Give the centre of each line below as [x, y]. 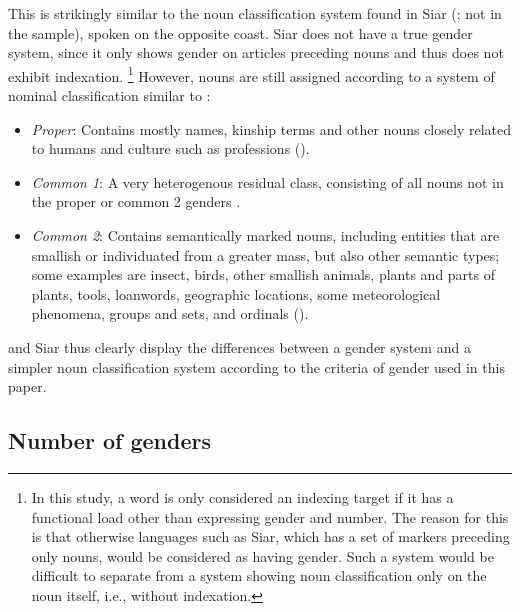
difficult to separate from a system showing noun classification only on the [259, 575]
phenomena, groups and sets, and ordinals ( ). [170, 313]
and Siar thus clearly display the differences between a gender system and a [239, 346]
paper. [27, 386]
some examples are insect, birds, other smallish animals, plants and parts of [263, 274]
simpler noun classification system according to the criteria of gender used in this [256, 366]
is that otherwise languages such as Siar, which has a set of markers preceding [270, 536]
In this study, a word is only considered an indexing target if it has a [242, 496]
